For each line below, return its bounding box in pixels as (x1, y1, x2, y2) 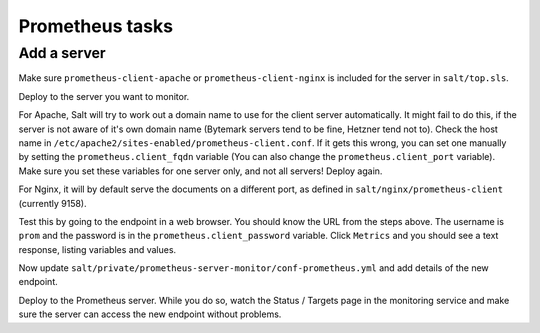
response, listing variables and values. (18, 243, 177, 255)
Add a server (18, 44, 106, 62)
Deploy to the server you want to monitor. (18, 90, 190, 102)
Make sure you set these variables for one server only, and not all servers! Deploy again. (18, 165, 383, 177)
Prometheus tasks (18, 15, 174, 37)
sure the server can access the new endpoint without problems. (18, 308, 282, 320)
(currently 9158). (18, 197, 87, 209)
